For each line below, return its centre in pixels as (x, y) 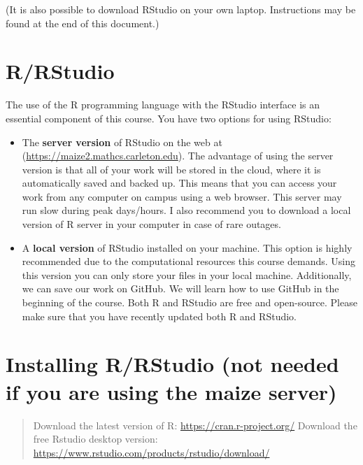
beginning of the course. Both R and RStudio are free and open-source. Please (190, 302)
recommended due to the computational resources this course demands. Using (188, 261)
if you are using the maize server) (171, 391)
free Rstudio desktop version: (95, 439)
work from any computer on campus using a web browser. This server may (182, 196)
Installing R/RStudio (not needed (172, 364)
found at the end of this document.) (83, 23)
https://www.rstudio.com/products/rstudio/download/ (151, 452)
